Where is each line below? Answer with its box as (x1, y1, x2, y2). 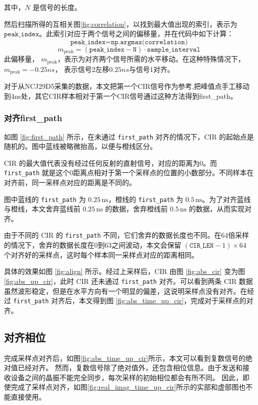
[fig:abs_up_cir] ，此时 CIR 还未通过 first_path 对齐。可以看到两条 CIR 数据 (4, 275, 253, 286)
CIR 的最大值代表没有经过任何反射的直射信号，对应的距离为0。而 (4, 157, 217, 168)
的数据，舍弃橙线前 (105, 203, 168, 214)
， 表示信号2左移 (55, 64, 110, 74)
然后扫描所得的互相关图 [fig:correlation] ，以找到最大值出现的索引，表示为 (4, 18, 237, 29)
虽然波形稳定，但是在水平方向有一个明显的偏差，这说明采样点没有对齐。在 (4, 285, 247, 296)
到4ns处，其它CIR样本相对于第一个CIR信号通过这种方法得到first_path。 (4, 90, 237, 101)
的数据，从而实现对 (189, 203, 252, 214)
